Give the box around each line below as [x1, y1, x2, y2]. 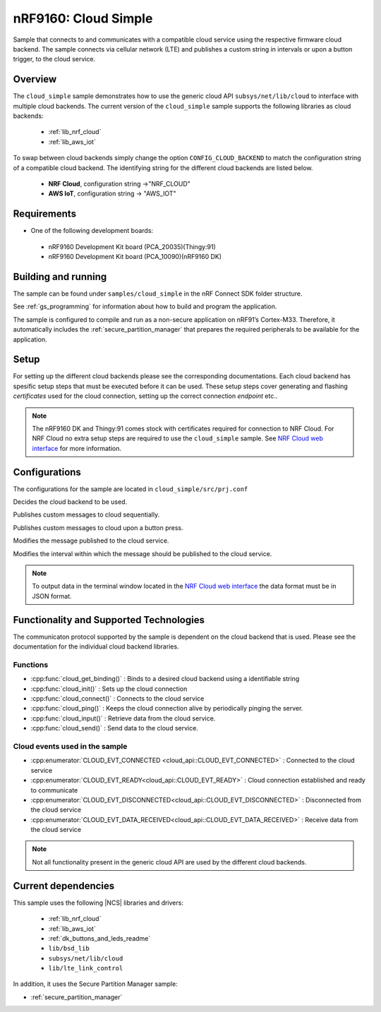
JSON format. [32, 591, 72, 600]
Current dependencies [13, 879, 115, 892]
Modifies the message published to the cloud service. [13, 536, 169, 545]
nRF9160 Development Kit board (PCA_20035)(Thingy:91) [48, 242, 217, 251]
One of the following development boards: [30, 227, 154, 235]
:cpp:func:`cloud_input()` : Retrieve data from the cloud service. [30, 713, 216, 723]
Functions [13, 660, 49, 670]
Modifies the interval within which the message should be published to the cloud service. [13, 549, 272, 558]
